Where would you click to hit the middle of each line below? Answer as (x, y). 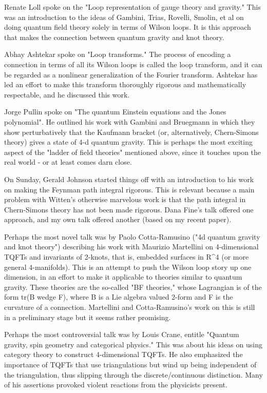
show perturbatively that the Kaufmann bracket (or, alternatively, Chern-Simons (131, 132)
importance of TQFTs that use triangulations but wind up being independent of (130, 364)
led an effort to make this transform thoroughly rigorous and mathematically (125, 84)
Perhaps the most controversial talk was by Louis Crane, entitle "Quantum (122, 334)
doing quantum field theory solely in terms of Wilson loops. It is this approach (128, 27)
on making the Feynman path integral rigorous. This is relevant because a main (129, 189)
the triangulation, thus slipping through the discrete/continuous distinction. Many (133, 374)
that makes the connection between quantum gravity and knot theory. (114, 37)
